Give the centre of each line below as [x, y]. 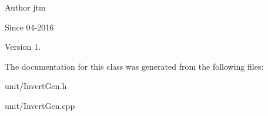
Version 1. [23, 47]
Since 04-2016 [29, 27]
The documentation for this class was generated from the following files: [134, 66]
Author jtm [25, 7]
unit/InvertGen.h [36, 86]
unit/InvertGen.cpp [40, 105]
